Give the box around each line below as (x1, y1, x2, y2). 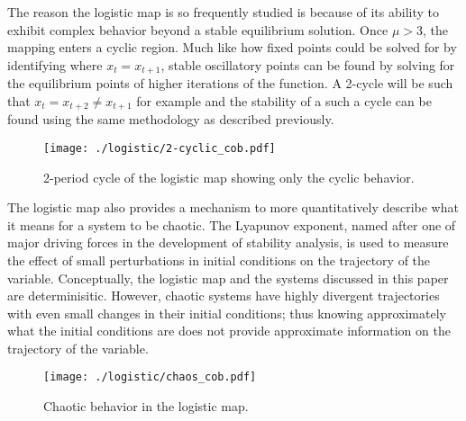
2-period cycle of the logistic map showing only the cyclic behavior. (43, 167, 415, 186)
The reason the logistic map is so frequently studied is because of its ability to (7, 3, 439, 21)
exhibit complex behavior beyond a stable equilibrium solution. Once (7, 20, 388, 39)
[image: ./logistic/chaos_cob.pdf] (43, 371, 257, 384)
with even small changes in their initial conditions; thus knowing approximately (7, 303, 446, 322)
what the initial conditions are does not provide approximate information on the (7, 321, 451, 340)
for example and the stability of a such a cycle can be (136, 91, 432, 110)
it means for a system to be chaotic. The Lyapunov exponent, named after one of (7, 215, 456, 234)
